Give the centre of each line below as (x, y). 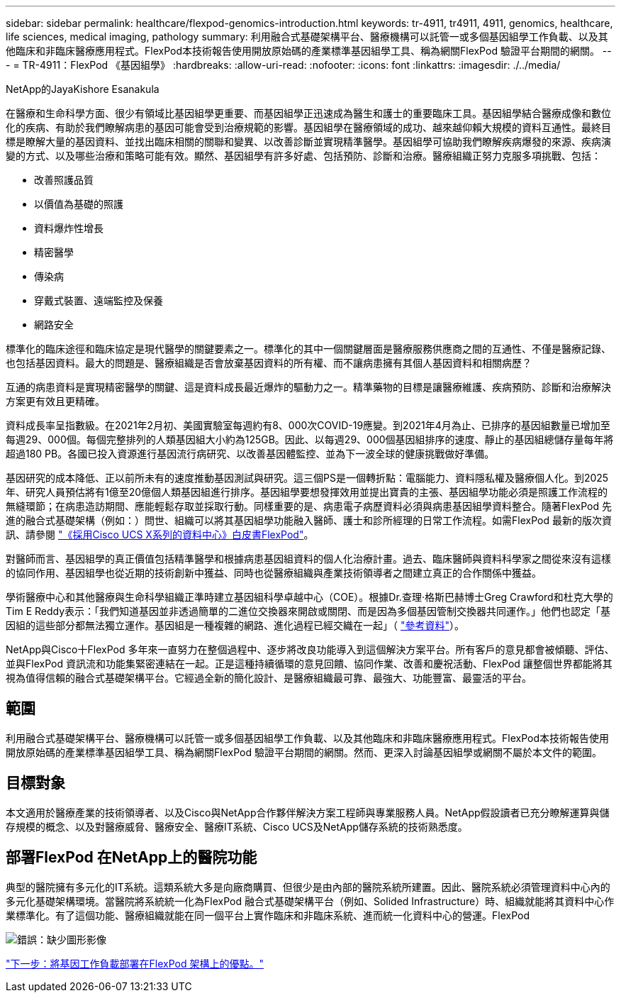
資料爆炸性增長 (69, 228)
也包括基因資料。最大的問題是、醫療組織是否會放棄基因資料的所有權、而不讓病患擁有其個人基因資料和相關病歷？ (269, 363)
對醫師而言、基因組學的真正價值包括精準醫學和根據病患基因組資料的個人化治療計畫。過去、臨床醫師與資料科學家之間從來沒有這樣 (308, 559)
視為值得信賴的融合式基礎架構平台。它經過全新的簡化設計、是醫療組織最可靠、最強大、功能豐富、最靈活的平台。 (269, 678)
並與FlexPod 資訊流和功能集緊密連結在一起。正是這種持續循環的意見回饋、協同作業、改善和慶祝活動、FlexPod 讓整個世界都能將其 (309, 664)
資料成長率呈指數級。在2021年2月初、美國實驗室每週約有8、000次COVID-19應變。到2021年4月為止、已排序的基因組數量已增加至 (308, 425)
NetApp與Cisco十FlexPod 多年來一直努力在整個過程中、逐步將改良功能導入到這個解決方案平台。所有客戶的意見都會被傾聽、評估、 (310, 649)
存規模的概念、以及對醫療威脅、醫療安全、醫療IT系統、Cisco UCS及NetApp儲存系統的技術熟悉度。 (237, 826)
